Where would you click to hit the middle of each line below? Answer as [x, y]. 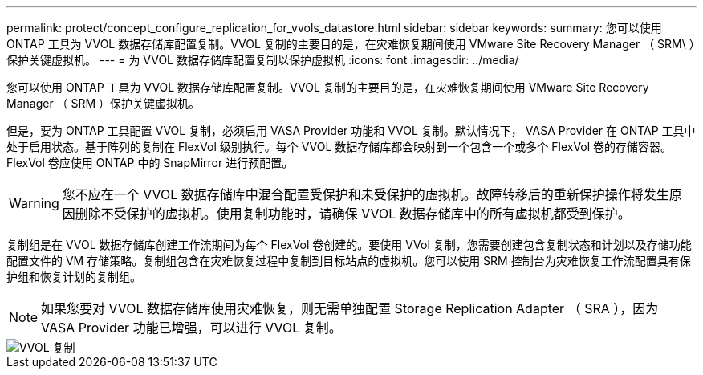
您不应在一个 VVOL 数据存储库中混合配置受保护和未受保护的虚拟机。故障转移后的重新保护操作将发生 [366, 194]
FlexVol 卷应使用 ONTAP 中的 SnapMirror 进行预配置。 [150, 163]
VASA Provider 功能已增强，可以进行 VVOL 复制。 [191, 328]
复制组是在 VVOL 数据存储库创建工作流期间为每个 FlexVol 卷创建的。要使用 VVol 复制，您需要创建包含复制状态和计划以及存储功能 [349, 245]
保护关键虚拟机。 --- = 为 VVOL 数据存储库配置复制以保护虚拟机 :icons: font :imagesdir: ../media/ [263, 60]
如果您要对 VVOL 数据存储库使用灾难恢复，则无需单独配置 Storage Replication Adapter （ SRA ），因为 [350, 308]
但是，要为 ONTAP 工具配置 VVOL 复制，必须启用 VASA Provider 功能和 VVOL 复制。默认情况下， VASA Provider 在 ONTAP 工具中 [351, 130]
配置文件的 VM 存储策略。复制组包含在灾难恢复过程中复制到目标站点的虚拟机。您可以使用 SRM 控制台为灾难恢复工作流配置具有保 [349, 261]
